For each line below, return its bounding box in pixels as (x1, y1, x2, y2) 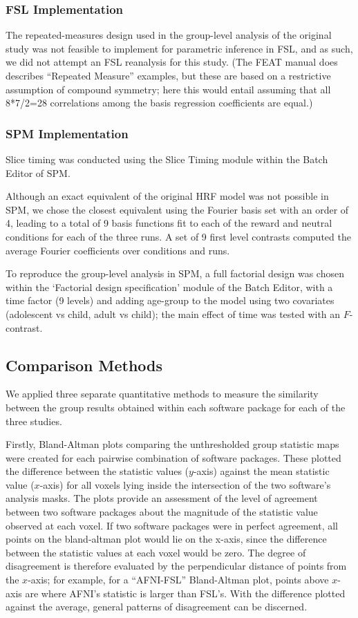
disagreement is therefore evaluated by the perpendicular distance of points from (6, 559, 347, 573)
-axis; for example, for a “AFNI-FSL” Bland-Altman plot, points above (28, 572, 329, 587)
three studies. (6, 413, 62, 428)
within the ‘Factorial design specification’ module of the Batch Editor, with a (6, 279, 333, 294)
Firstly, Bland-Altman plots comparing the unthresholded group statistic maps (6, 437, 339, 451)
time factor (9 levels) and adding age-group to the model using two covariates (6, 293, 335, 308)
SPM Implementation (6, 124, 129, 142)
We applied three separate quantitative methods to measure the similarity (6, 386, 319, 401)
